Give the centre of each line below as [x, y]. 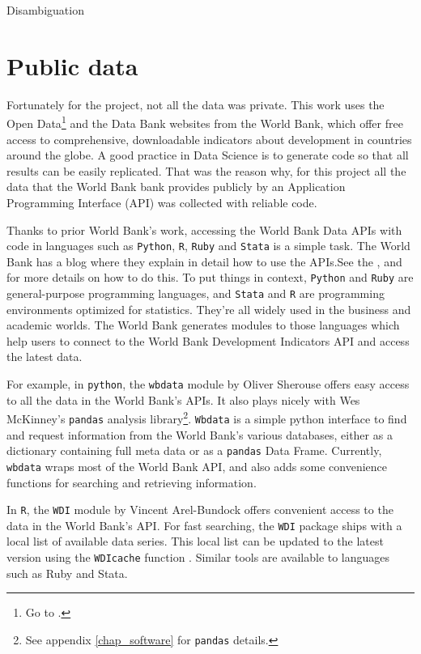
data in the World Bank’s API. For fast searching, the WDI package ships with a [204, 525]
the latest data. [45, 357]
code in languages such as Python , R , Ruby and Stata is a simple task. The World [208, 246]
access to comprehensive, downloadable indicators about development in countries [209, 139]
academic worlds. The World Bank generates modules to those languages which [203, 325]
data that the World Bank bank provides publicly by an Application [176, 187]
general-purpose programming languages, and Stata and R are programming [196, 293]
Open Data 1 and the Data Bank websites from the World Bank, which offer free [205, 122]
